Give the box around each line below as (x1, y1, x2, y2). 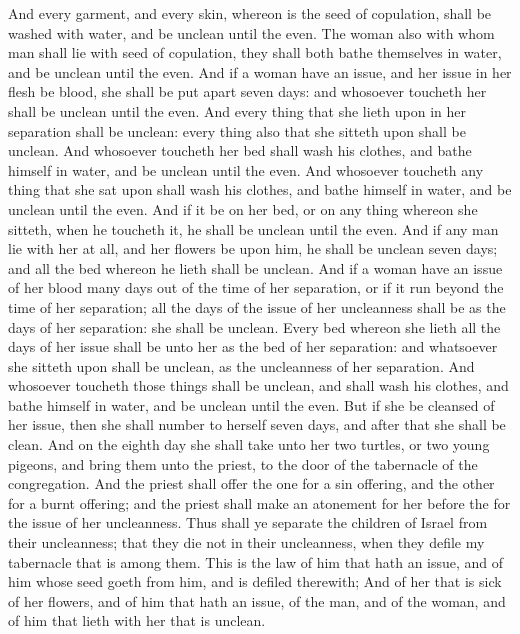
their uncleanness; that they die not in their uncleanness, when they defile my (8, 532, 485, 553)
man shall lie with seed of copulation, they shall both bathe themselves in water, (8, 42, 502, 63)
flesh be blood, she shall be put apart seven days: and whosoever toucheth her (8, 81, 487, 102)
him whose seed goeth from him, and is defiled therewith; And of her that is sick (8, 571, 502, 592)
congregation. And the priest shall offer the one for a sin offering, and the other (8, 473, 495, 494)
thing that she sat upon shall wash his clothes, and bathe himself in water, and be (8, 179, 512, 200)
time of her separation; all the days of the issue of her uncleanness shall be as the (8, 296, 506, 317)
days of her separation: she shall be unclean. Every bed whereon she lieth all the (8, 316, 501, 337)
